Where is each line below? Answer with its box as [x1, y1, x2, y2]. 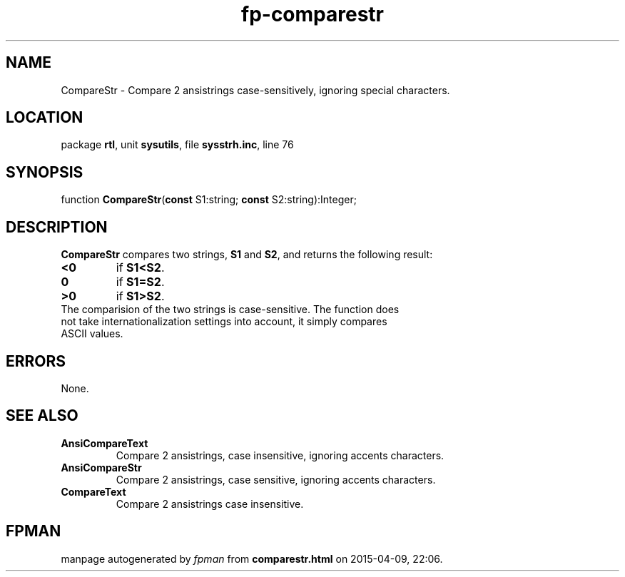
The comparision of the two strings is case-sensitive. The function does [61, 303, 400, 316]
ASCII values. [61, 327, 123, 340]
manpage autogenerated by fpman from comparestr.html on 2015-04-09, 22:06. [61, 552, 443, 565]
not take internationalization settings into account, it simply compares [61, 315, 387, 328]
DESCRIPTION [6, 218, 108, 236]
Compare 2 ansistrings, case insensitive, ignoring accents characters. [116, 449, 444, 461]
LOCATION [6, 108, 83, 127]
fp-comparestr [240, 2, 384, 26]
